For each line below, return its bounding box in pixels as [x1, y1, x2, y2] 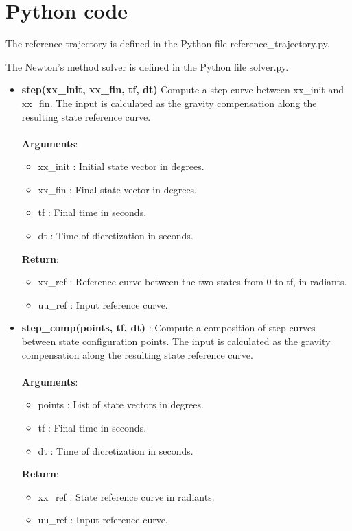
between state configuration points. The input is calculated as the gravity [21, 334, 331, 349]
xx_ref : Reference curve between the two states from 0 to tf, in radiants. [38, 274, 347, 289]
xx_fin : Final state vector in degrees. [38, 182, 198, 196]
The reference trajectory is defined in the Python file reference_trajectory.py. [5, 36, 330, 51]
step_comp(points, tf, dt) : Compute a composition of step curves [21, 320, 316, 335]
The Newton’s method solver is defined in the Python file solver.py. [5, 59, 289, 73]
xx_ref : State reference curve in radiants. [38, 489, 215, 504]
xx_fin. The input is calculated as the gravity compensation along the [21, 95, 317, 110]
